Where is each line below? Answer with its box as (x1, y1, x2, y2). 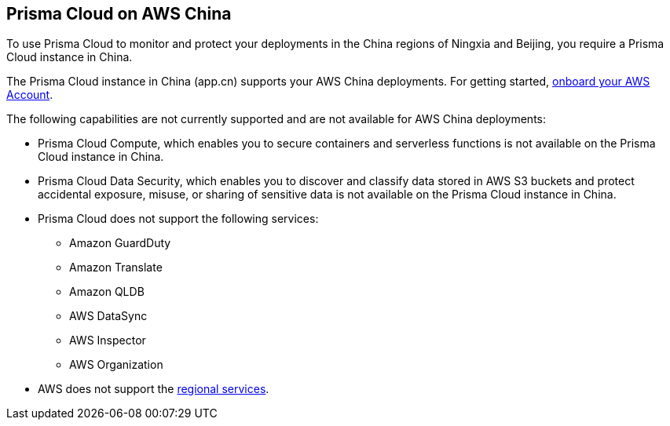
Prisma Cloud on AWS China (6, 4, 232, 24)
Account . (6, 88, 53, 102)
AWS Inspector (69, 333, 146, 348)
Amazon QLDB (69, 285, 145, 299)
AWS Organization (69, 358, 163, 372)
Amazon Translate (69, 260, 163, 275)
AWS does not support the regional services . (38, 382, 269, 396)
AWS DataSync (69, 309, 148, 323)
